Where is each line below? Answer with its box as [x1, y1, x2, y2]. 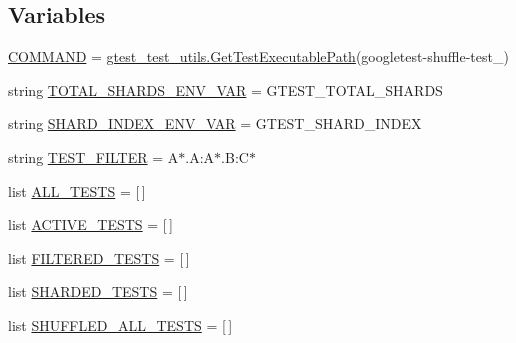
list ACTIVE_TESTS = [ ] [8, 214, 173, 235]
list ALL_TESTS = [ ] [8, 180, 146, 201]
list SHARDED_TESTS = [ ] [8, 281, 188, 302]
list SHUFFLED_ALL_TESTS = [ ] [8, 314, 233, 335]
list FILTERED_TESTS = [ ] [8, 247, 190, 268]
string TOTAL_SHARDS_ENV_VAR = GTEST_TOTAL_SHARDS [8, 79, 443, 100]
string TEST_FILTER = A [8, 146, 179, 167]
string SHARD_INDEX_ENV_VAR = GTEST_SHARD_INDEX [8, 113, 422, 134]
